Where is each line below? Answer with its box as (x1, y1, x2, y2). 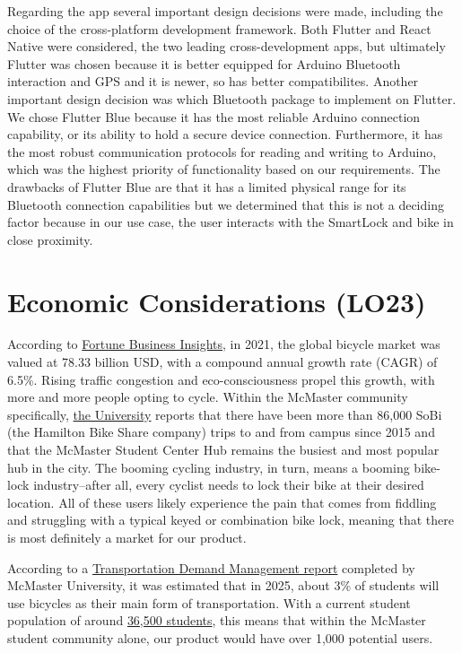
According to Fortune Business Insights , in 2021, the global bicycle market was (7, 335, 440, 353)
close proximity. (7, 230, 93, 248)
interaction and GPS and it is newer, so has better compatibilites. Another (7, 72, 419, 91)
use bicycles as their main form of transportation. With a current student (7, 593, 411, 612)
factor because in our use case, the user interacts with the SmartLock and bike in (7, 213, 454, 231)
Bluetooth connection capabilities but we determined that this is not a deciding (7, 195, 444, 213)
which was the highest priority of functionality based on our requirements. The (7, 160, 440, 178)
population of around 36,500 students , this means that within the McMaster (7, 611, 426, 630)
